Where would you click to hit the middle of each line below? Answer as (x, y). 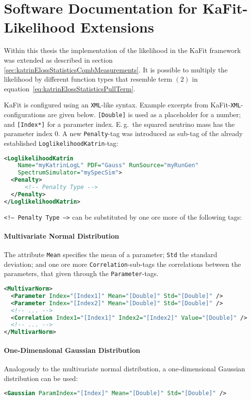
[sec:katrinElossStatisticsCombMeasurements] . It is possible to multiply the (116, 69)
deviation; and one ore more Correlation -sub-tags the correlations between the (123, 264)
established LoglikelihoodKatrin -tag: (61, 143)
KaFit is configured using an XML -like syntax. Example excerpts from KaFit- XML (123, 105)
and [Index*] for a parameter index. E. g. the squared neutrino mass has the (119, 124)
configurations (25, 114)
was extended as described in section (58, 60)
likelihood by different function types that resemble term (88, 79)
